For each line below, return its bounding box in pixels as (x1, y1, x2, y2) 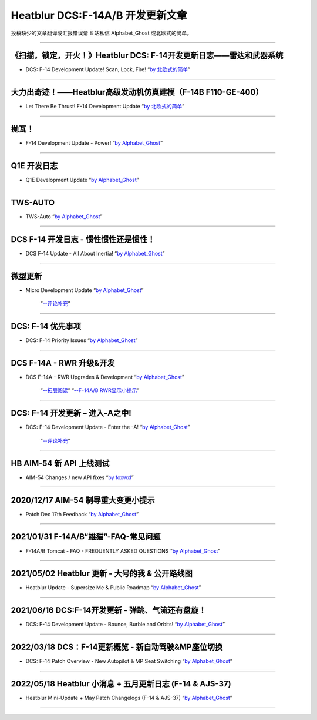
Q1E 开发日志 (11, 161, 58, 171)
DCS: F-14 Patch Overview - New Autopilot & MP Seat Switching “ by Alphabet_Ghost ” (25, 658, 233, 665)
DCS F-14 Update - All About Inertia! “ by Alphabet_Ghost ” (25, 250, 165, 257)
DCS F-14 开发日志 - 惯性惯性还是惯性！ (11, 234, 156, 244)
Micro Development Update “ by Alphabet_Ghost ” (25, 286, 144, 294)
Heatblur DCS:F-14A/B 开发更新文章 (11, 9, 187, 22)
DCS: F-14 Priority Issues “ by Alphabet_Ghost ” (25, 337, 138, 344)
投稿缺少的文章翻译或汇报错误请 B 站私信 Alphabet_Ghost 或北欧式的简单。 (11, 29, 192, 37)
